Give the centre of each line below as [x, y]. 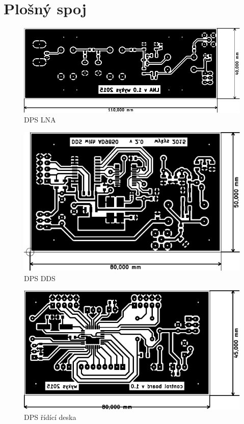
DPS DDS [40, 278]
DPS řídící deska [50, 417]
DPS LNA [40, 120]
